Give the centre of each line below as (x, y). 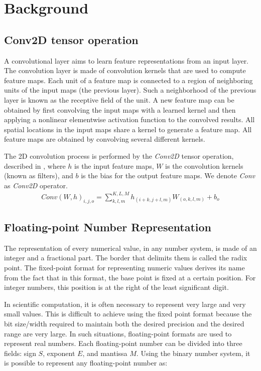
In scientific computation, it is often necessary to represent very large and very (125, 304)
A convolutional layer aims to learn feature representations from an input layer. (126, 60)
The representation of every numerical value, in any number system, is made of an (130, 248)
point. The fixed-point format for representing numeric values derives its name (124, 268)
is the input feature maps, (114, 165)
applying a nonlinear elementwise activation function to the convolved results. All (129, 119)
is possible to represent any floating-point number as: (86, 363)
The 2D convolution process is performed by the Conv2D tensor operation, (119, 155)
